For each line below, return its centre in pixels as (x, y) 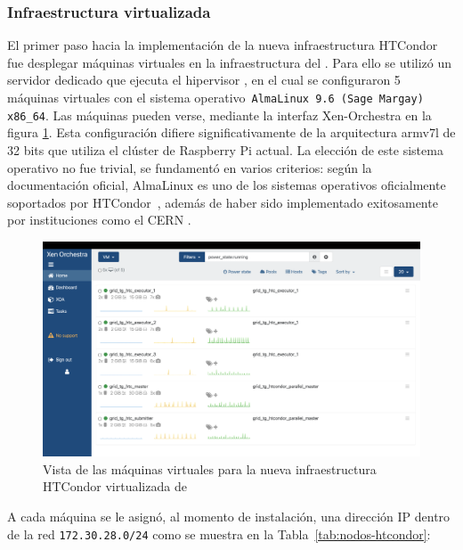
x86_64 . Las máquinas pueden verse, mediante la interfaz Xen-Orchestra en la (219, 115)
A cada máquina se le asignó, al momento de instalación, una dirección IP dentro (229, 517)
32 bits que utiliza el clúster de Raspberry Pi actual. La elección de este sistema (225, 149)
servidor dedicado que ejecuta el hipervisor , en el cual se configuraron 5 (204, 80)
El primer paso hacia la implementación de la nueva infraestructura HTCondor (223, 45)
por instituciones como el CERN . (99, 220)
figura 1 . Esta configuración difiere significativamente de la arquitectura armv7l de (231, 132)
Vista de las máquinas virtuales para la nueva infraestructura (210, 468)
